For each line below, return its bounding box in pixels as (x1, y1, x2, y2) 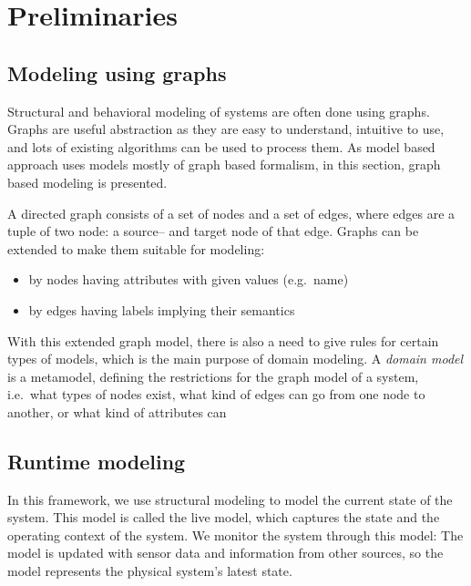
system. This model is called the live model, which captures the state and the (7, 508, 440, 527)
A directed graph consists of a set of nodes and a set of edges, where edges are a (7, 203, 456, 222)
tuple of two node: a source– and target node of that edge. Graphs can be (7, 221, 419, 241)
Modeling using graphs (7, 58, 227, 87)
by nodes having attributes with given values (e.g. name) (28, 270, 349, 289)
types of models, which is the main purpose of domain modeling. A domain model (7, 349, 464, 368)
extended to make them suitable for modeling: (7, 239, 265, 258)
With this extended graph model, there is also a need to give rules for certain (7, 331, 439, 350)
